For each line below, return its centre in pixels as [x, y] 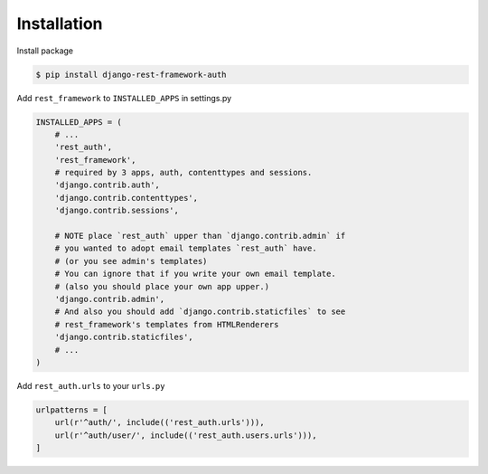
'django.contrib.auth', [107, 185]
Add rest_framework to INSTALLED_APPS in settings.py [124, 98]
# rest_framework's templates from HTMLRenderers [167, 324]
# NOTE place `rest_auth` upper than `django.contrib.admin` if [200, 236]
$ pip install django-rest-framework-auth [131, 74]
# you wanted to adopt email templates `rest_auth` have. [186, 248]
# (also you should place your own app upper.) [162, 286]
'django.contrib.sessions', [117, 211]
